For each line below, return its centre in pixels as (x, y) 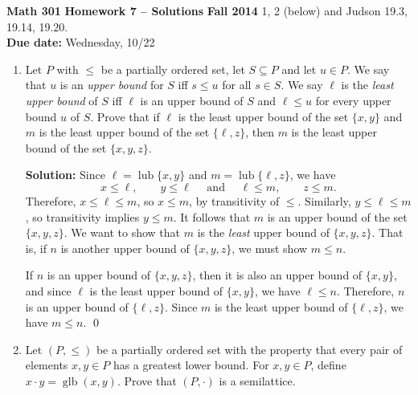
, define (328, 365)
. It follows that (212, 216)
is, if (36, 248)
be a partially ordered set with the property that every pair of (249, 349)
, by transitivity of (234, 200)
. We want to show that (122, 232)
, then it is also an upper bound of (277, 275)
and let (299, 69)
